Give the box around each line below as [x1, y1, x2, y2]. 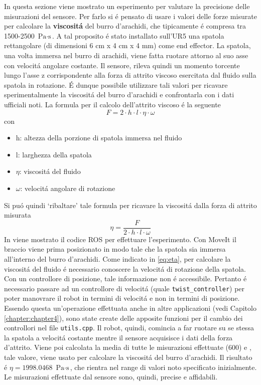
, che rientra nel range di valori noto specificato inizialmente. [70, 361, 257, 372]
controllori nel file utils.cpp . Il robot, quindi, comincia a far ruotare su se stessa [4, 322, 254, 333]
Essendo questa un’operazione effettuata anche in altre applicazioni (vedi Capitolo [4, 302, 256, 313]
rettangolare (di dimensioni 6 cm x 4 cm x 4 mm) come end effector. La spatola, [4, 40, 251, 51]
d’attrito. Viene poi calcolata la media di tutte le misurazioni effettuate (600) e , [4, 342, 251, 352]
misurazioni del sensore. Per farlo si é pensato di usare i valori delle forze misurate [4, 11, 257, 21]
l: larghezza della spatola [16, 149, 92, 159]
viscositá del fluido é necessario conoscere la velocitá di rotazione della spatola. [4, 263, 246, 274]
